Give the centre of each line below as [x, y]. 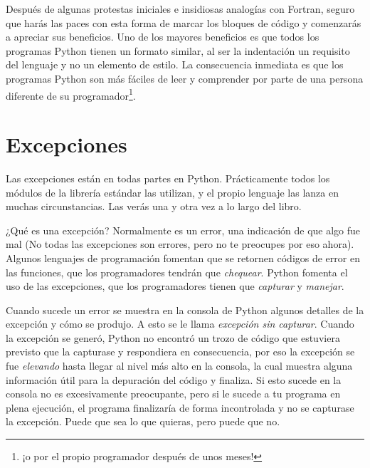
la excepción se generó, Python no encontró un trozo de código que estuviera [173, 337]
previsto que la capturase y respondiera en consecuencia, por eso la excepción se [180, 352]
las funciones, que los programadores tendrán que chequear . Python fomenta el [177, 272]
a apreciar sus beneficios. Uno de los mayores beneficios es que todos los [163, 37]
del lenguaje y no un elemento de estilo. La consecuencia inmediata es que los [175, 64]
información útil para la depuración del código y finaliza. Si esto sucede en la [174, 379]
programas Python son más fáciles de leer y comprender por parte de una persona [185, 78]
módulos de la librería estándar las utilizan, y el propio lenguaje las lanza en [172, 192]
